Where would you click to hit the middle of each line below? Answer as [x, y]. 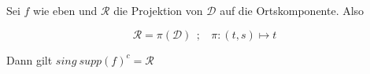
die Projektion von [158, 10]
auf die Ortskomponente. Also [292, 10]
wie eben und [65, 10]
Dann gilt [30, 59]
